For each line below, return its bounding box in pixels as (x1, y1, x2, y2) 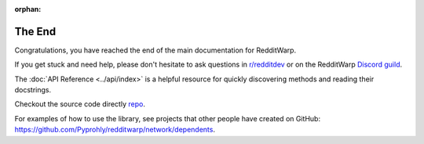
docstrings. (14, 85, 52, 95)
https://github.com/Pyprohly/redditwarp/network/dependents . (14, 125, 216, 135)
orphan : (14, 5, 42, 13)
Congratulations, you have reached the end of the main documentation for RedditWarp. (14, 45, 297, 55)
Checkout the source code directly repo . (14, 99, 145, 109)
